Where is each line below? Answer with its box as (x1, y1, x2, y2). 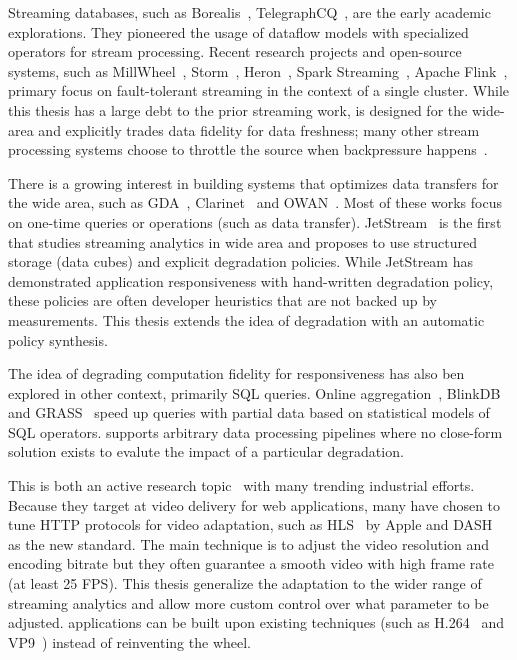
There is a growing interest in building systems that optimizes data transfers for (8, 172, 499, 193)
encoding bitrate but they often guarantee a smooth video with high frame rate (8, 553, 494, 574)
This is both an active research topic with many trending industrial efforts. (8, 475, 475, 496)
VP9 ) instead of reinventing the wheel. (8, 631, 251, 652)
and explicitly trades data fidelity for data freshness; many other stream (38, 119, 480, 140)
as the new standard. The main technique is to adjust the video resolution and (8, 533, 490, 554)
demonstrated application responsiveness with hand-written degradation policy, (8, 270, 494, 291)
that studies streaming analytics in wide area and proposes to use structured (8, 231, 478, 252)
